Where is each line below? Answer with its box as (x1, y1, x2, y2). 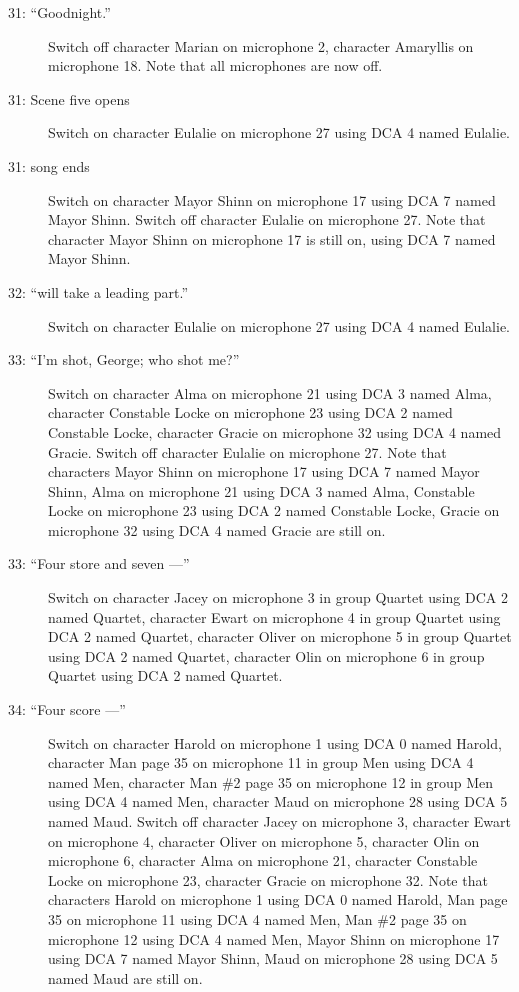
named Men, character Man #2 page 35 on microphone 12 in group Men (48, 771, 494, 792)
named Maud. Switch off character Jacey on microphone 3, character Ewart (48, 811, 511, 831)
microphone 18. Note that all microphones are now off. (48, 55, 383, 76)
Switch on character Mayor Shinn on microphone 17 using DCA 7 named (48, 189, 496, 210)
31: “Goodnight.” (8, 2, 111, 22)
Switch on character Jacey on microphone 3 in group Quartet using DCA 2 (48, 587, 508, 608)
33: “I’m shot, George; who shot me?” (8, 349, 240, 370)
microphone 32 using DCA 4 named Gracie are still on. (48, 519, 386, 540)
